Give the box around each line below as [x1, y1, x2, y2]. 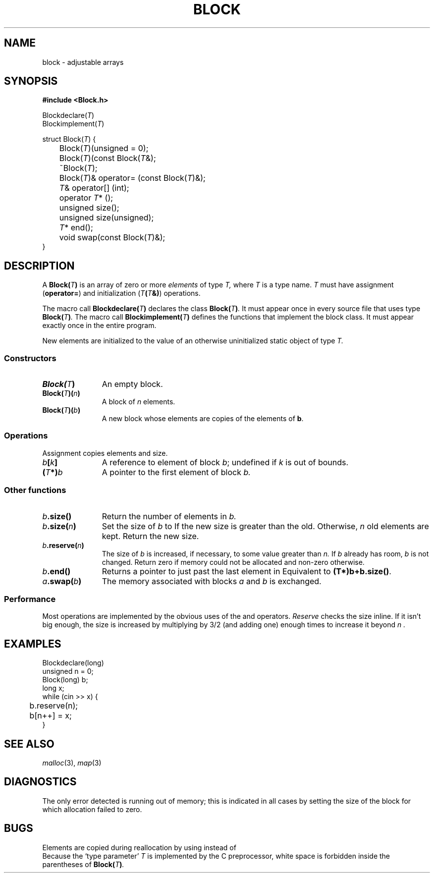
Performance [4, 594, 56, 604]
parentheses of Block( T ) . [42, 860, 124, 869]
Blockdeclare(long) [42, 658, 104, 667]
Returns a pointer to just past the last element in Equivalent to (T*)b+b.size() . [102, 566, 391, 576]
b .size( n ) [42, 521, 76, 531]
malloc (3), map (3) [42, 758, 102, 767]
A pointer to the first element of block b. [102, 467, 251, 477]
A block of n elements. [102, 397, 175, 406]
